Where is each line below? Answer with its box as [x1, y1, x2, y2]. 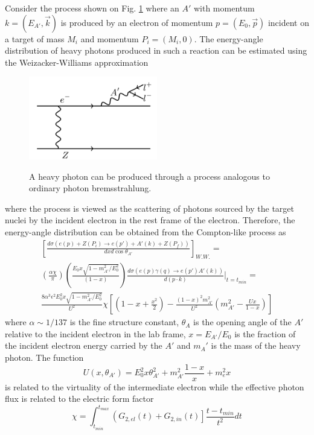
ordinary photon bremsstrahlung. [29, 182, 152, 194]
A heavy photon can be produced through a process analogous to [29, 170, 270, 182]
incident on [268, 16, 310, 28]
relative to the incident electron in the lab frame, [5, 327, 186, 340]
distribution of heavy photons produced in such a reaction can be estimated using [5, 44, 307, 57]
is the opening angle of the [193, 316, 292, 328]
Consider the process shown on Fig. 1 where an [5, 2, 179, 14]
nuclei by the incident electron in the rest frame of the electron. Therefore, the [5, 214, 295, 226]
